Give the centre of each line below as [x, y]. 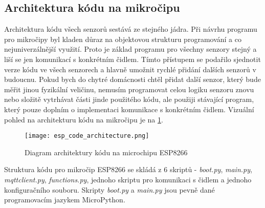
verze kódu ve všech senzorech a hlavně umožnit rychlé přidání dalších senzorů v [130, 69]
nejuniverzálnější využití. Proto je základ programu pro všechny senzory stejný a [130, 49]
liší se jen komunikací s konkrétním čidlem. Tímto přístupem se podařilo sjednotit [132, 59]
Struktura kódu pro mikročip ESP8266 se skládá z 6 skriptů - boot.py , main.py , [128, 169]
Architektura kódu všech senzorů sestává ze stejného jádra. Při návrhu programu [131, 29]
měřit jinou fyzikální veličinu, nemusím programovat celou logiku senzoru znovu [129, 89]
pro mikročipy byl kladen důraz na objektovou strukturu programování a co [123, 39]
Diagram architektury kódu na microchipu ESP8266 [106, 152]
